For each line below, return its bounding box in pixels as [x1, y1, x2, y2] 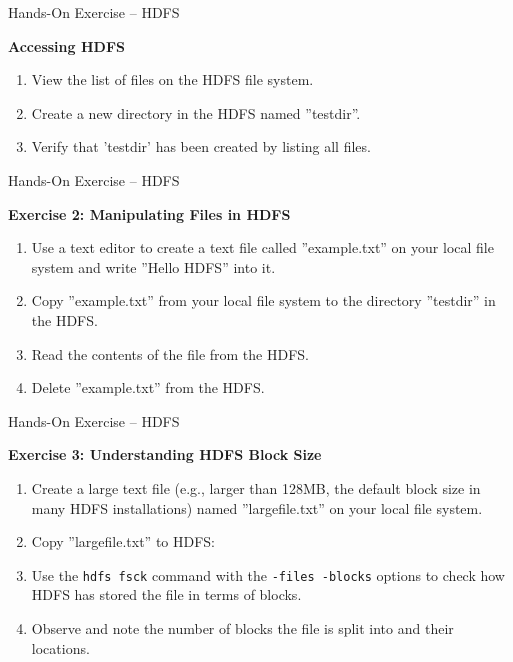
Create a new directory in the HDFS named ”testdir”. [31, 102, 361, 123]
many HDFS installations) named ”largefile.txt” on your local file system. [31, 497, 483, 518]
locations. [31, 637, 90, 658]
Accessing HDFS [8, 35, 125, 56]
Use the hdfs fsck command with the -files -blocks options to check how [31, 564, 505, 585]
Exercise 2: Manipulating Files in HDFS [8, 203, 291, 224]
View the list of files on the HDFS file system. [31, 69, 314, 90]
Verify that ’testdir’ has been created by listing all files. [31, 136, 371, 157]
